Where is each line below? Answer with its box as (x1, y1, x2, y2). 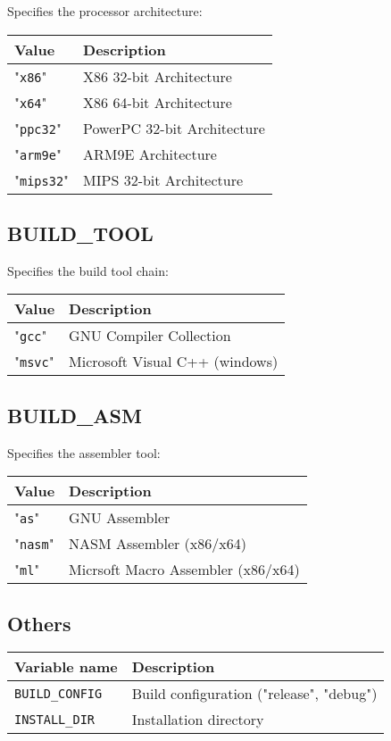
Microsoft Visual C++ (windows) (69, 351, 279, 372)
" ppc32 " (14, 117, 62, 138)
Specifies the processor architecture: (7, 2, 203, 20)
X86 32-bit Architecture (83, 65, 232, 87)
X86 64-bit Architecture (83, 91, 232, 112)
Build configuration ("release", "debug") (131, 683, 378, 704)
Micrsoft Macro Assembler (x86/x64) (69, 559, 300, 580)
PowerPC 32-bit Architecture (83, 117, 265, 138)
